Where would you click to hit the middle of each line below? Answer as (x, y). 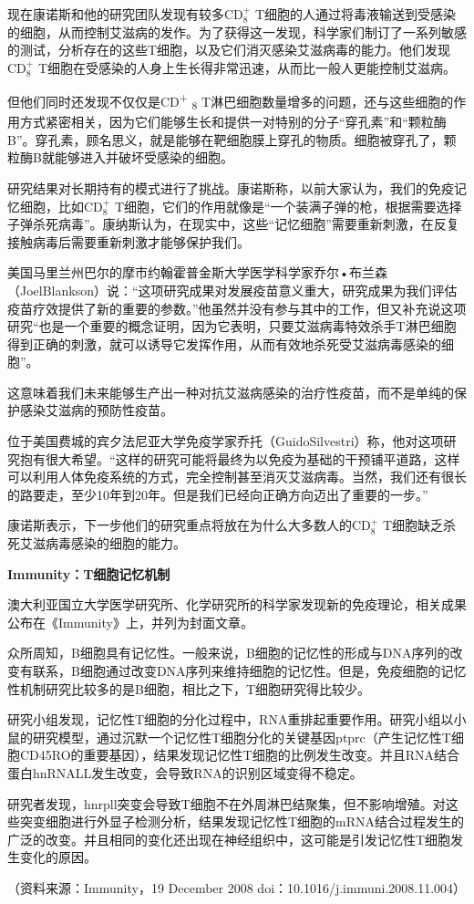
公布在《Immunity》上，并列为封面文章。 (130, 622)
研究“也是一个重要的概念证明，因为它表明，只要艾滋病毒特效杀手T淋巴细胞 (232, 326)
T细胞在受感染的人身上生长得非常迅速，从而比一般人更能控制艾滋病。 (247, 67)
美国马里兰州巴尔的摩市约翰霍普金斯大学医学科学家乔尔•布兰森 (197, 272)
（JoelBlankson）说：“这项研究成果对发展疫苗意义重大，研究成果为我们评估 (232, 290)
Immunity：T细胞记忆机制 (89, 573)
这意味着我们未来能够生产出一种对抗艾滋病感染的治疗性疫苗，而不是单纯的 (231, 392)
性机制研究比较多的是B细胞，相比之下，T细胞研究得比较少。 (189, 688)
